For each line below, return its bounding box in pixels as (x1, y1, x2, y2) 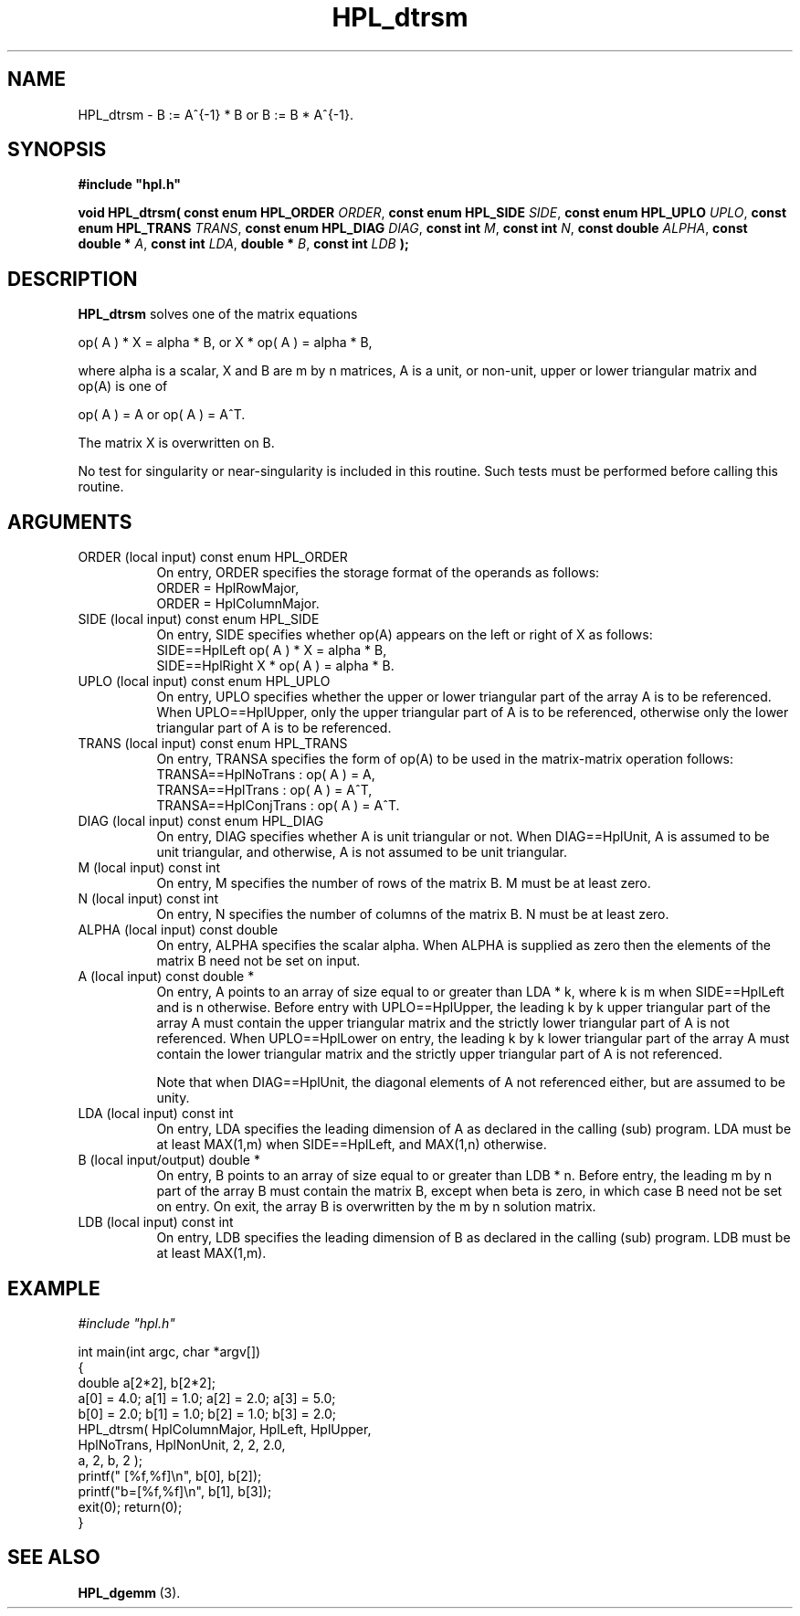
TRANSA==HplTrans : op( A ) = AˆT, (156, 782, 373, 798)
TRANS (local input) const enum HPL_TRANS (78, 735, 348, 752)
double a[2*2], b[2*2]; (78, 1374, 216, 1390)
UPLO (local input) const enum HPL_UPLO (78, 673, 331, 690)
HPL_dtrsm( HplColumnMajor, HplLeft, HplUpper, (78, 1421, 372, 1437)
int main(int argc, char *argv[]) (78, 1343, 261, 1359)
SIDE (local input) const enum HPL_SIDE (78, 611, 320, 628)
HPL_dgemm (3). (78, 1584, 181, 1600)
